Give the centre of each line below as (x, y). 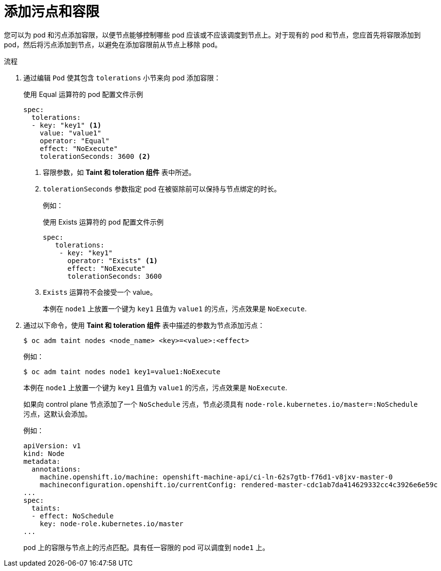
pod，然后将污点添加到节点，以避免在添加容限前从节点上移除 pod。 (113, 44)
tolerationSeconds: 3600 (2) (95, 156)
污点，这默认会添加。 (57, 414)
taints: (46, 508)
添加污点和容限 (52, 12)
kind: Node (44, 453)
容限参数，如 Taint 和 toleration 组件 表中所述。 (119, 172)
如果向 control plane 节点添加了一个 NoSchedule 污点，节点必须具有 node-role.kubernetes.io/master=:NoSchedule (221, 404)
